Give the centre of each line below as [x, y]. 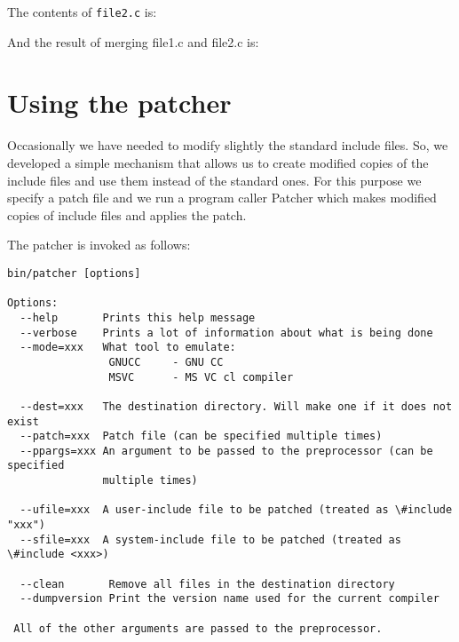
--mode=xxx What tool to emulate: [128, 348]
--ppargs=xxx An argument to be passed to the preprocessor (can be [226, 451]
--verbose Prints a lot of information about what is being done [226, 333]
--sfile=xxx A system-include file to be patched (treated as [210, 539]
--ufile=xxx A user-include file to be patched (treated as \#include [236, 510]
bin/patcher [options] [74, 273]
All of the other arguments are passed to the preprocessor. [198, 628]
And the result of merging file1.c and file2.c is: [133, 41]
